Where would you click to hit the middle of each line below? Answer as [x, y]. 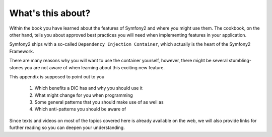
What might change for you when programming [84, 95]
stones [16, 67]
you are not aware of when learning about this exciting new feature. [94, 67]
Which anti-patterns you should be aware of [80, 109]
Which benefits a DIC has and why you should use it [89, 88]
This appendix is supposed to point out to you [57, 77]
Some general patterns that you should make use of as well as [99, 102]
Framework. [22, 51]
